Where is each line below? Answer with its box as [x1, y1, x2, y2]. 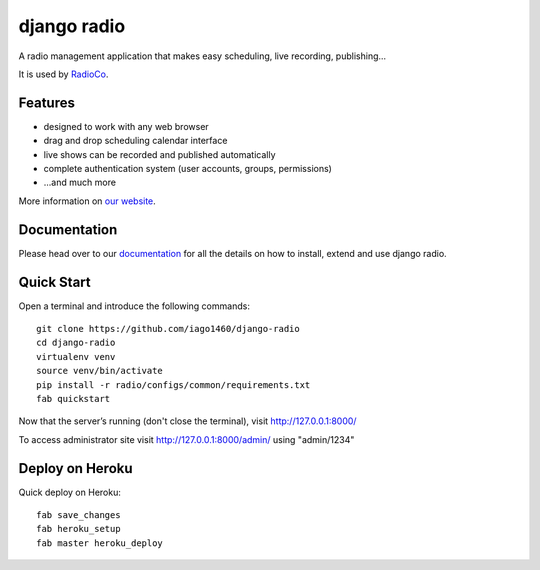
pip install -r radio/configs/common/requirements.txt [36, 379, 311, 390]
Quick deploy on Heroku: [18, 486, 122, 498]
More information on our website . [18, 195, 157, 207]
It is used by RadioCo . [18, 68, 109, 80]
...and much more [43, 176, 117, 189]
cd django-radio [36, 337, 116, 349]
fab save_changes [36, 510, 121, 521]
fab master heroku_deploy [36, 537, 164, 549]
